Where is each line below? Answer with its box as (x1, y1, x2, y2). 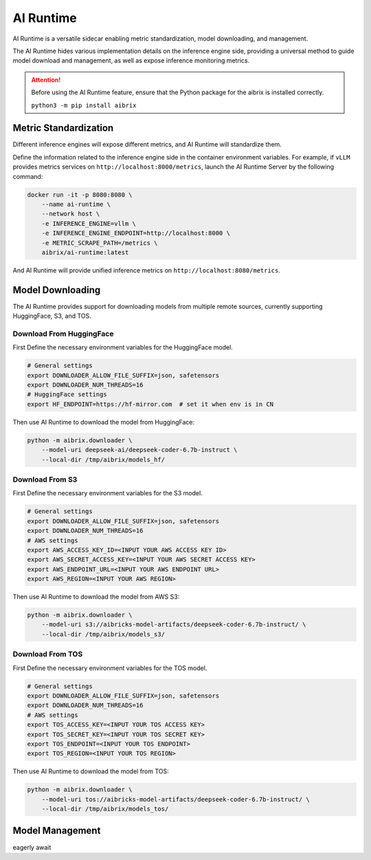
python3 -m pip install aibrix (31, 101, 137, 109)
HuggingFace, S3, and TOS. (12, 312, 92, 320)
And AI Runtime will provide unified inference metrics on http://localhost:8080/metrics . (12, 266, 281, 275)
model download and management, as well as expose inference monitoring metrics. (12, 56, 250, 65)
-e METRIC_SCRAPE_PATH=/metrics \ (41, 239, 158, 247)
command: (12, 172, 43, 180)
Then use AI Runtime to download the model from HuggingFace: (12, 418, 195, 426)
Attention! (31, 76, 61, 84)
